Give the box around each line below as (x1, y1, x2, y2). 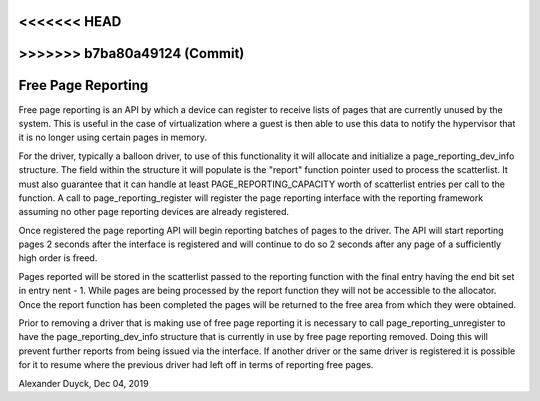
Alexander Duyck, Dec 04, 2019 (18, 377, 149, 389)
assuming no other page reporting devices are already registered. (18, 206, 290, 218)
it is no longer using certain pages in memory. (18, 131, 207, 144)
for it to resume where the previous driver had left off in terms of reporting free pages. (18, 359, 374, 371)
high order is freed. (18, 252, 98, 264)
